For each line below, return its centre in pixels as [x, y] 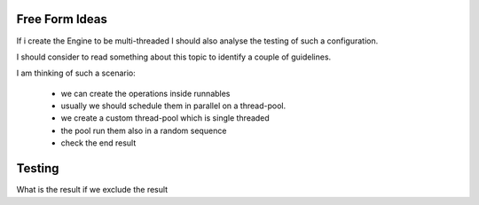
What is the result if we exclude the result [92, 190]
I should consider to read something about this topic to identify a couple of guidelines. [174, 57]
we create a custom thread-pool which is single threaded [165, 118]
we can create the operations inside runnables [145, 93]
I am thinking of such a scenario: [76, 73]
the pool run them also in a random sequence [144, 130]
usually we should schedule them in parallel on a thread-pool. [173, 106]
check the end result [98, 143]
